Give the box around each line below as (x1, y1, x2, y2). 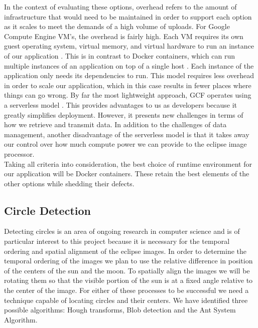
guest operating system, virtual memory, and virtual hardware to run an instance (4, 41, 254, 51)
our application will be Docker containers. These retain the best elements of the (4, 168, 249, 179)
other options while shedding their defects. (4, 178, 135, 188)
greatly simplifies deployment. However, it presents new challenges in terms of (4, 109, 243, 120)
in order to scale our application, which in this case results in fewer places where (4, 80, 251, 90)
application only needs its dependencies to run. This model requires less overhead (4, 70, 254, 81)
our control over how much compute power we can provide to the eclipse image (4, 139, 247, 149)
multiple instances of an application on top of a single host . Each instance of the (4, 60, 254, 71)
